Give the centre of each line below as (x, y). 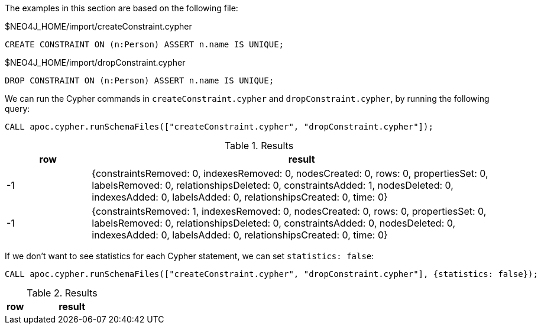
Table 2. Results (62, 293)
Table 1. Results (259, 146)
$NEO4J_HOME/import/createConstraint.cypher (98, 26)
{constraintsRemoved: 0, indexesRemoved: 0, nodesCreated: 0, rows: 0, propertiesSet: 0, (290, 173)
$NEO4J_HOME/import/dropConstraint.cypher (95, 62)
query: (17, 109)
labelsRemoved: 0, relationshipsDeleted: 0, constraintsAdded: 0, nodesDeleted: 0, (274, 223)
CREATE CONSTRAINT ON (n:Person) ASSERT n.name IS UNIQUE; (145, 44)
